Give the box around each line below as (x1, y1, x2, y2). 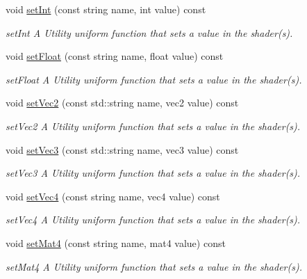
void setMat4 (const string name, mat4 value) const (6, 235, 226, 250)
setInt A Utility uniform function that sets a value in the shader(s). (6, 25, 293, 40)
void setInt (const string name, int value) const (6, 2, 206, 16)
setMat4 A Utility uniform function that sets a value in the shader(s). (6, 259, 302, 273)
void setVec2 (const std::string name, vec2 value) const (6, 95, 239, 110)
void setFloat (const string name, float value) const (6, 49, 224, 63)
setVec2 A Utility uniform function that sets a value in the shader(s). (6, 118, 301, 133)
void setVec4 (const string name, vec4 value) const (6, 189, 220, 203)
